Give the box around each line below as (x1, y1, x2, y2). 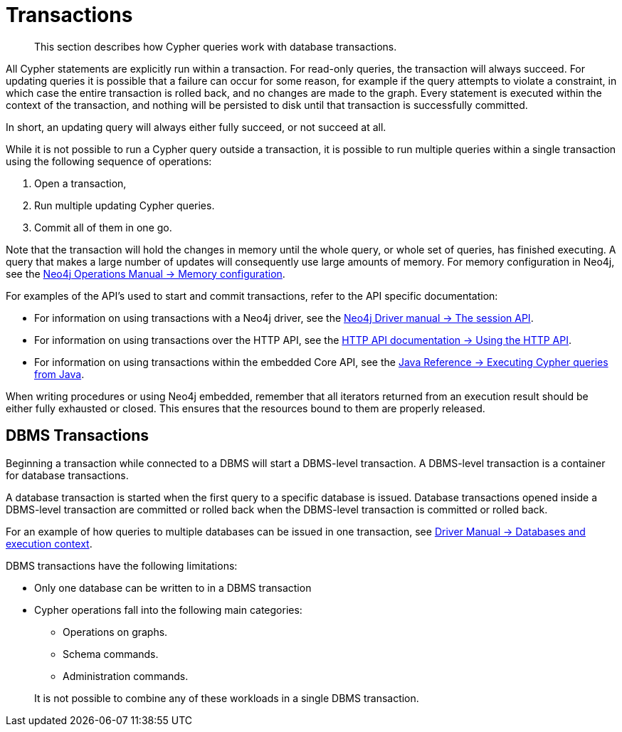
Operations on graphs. (63, 625, 168, 638)
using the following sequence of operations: (6, 155, 212, 167)
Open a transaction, (34, 177, 127, 189)
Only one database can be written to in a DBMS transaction (34, 581, 312, 594)
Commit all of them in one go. (34, 221, 172, 234)
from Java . (34, 367, 85, 380)
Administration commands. (63, 669, 189, 682)
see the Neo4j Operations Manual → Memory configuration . (6, 267, 285, 280)
